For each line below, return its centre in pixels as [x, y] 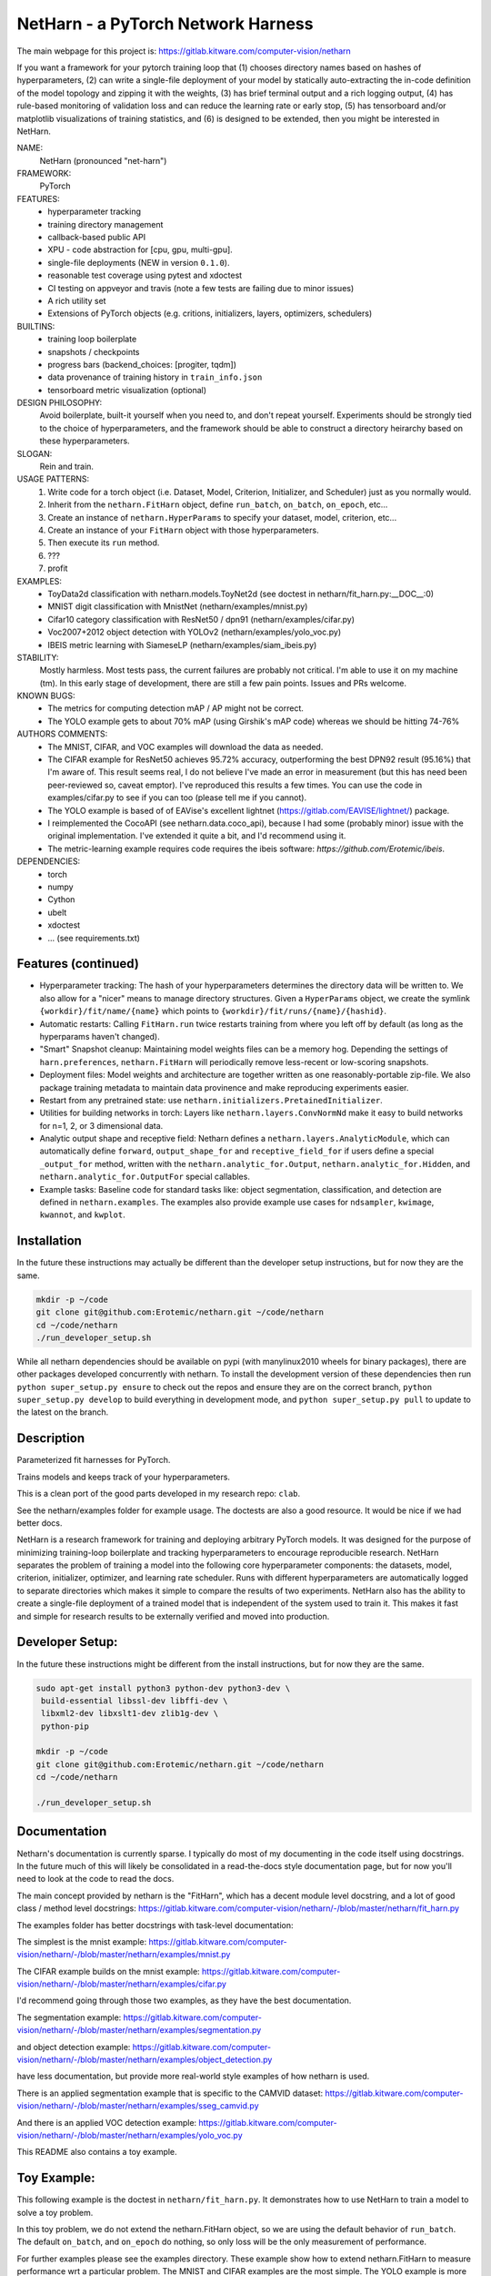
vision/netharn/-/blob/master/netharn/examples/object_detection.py [145, 2060]
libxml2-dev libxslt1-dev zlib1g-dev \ [130, 1713]
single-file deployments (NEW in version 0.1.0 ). [139, 262]
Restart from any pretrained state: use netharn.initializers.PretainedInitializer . [211, 1100]
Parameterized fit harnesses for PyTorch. [94, 1460]
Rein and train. [67, 467]
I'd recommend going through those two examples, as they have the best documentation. [184, 2001]
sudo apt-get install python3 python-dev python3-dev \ [163, 1688]
